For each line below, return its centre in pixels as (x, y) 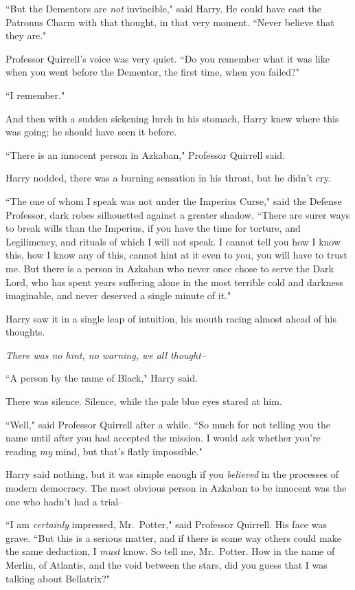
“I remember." (35, 95)
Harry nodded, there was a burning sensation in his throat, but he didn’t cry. (168, 178)
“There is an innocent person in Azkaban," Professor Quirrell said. (146, 154)
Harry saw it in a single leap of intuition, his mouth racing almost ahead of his (171, 318)
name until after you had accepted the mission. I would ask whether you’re (163, 438)
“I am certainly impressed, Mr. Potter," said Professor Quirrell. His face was (166, 524)
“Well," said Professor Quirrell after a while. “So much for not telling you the (168, 424)
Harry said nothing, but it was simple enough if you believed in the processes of (172, 474)
